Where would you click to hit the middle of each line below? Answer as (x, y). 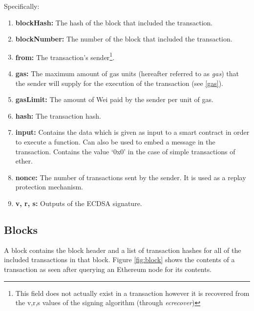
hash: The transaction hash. (58, 115)
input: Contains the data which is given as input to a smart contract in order (132, 132)
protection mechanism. (49, 187)
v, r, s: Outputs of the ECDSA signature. (79, 203)
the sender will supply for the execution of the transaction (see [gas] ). (119, 83)
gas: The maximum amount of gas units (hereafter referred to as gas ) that (127, 73)
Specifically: (22, 6)
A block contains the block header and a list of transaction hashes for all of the (123, 250)
